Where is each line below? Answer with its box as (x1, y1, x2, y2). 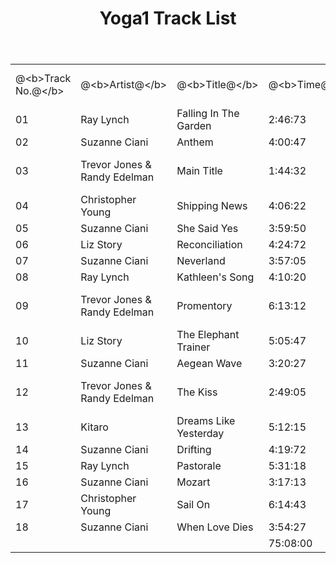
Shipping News (176, 199, 248, 213)
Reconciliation (176, 238, 243, 252)
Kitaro (80, 420, 109, 434)
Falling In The (176, 107, 240, 121)
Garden (176, 119, 212, 133)
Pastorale (176, 459, 222, 473)
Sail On (176, 498, 211, 512)
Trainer (176, 340, 211, 354)
